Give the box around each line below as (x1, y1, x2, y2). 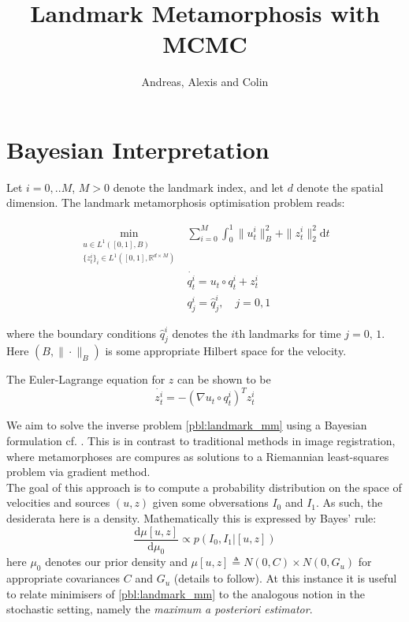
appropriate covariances (6, 570, 121, 586)
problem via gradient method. (6, 463, 151, 480)
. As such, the (316, 494, 383, 511)
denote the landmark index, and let (113, 178, 284, 195)
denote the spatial (296, 178, 384, 195)
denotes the (172, 324, 228, 341)
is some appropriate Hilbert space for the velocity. (105, 343, 347, 359)
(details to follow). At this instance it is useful (173, 570, 397, 586)
